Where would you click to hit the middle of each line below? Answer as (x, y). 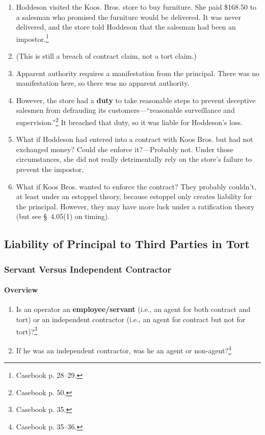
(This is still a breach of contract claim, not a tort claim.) (106, 56)
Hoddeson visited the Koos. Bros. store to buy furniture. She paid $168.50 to (136, 7)
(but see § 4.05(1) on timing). (63, 216)
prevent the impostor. (50, 169)
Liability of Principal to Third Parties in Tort (127, 244)
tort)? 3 (27, 330)
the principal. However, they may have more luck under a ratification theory (135, 206)
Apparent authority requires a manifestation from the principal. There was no (138, 73)
